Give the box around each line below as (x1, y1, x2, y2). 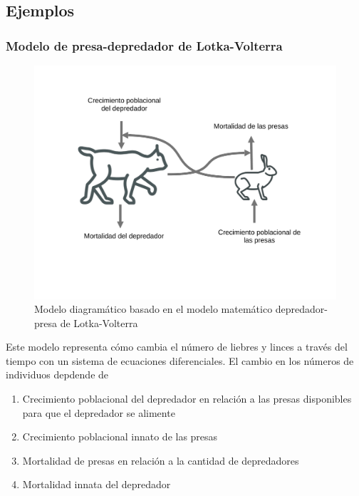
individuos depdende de (6, 367, 109, 382)
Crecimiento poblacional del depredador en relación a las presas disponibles (22, 391, 352, 406)
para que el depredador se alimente (22, 405, 175, 420)
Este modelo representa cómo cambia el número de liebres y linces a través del (6, 339, 348, 354)
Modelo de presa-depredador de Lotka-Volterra (6, 36, 283, 54)
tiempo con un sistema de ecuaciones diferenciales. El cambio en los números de (6, 353, 354, 368)
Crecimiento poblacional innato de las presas (22, 429, 218, 444)
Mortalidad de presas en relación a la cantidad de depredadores (22, 453, 299, 467)
